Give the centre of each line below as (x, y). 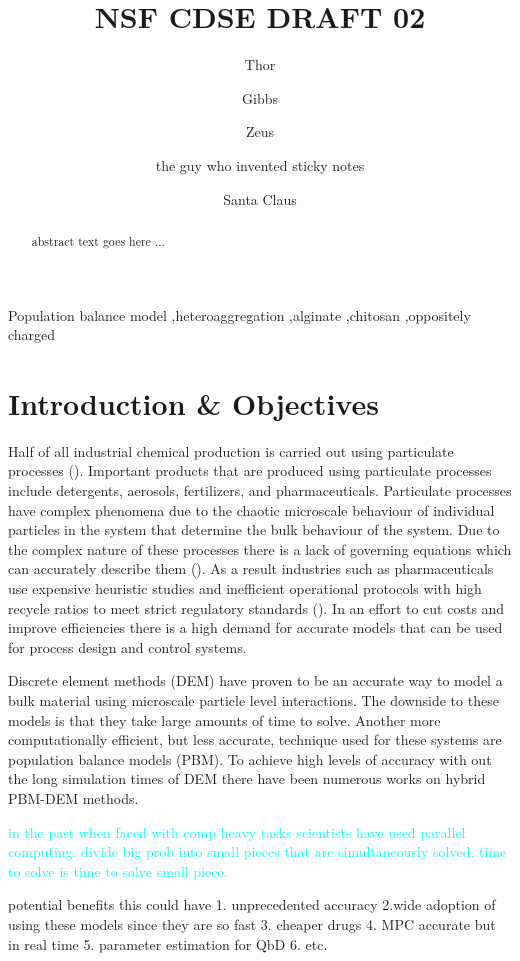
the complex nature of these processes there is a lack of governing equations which (260, 548)
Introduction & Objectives (193, 402)
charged (32, 334)
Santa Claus (260, 198)
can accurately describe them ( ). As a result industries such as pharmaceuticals (251, 568)
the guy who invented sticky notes (260, 164)
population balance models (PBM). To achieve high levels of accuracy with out (250, 758)
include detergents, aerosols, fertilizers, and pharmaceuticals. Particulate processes (260, 490)
